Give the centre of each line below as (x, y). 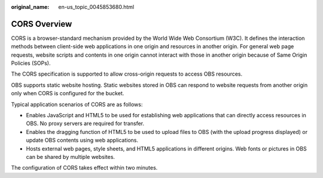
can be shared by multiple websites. (71, 157)
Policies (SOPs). (31, 63)
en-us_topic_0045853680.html (96, 7)
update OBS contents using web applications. (82, 140)
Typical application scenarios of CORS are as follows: (77, 104)
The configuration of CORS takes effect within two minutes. (84, 168)
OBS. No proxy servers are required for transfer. (85, 124)
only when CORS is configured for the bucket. (68, 93)
